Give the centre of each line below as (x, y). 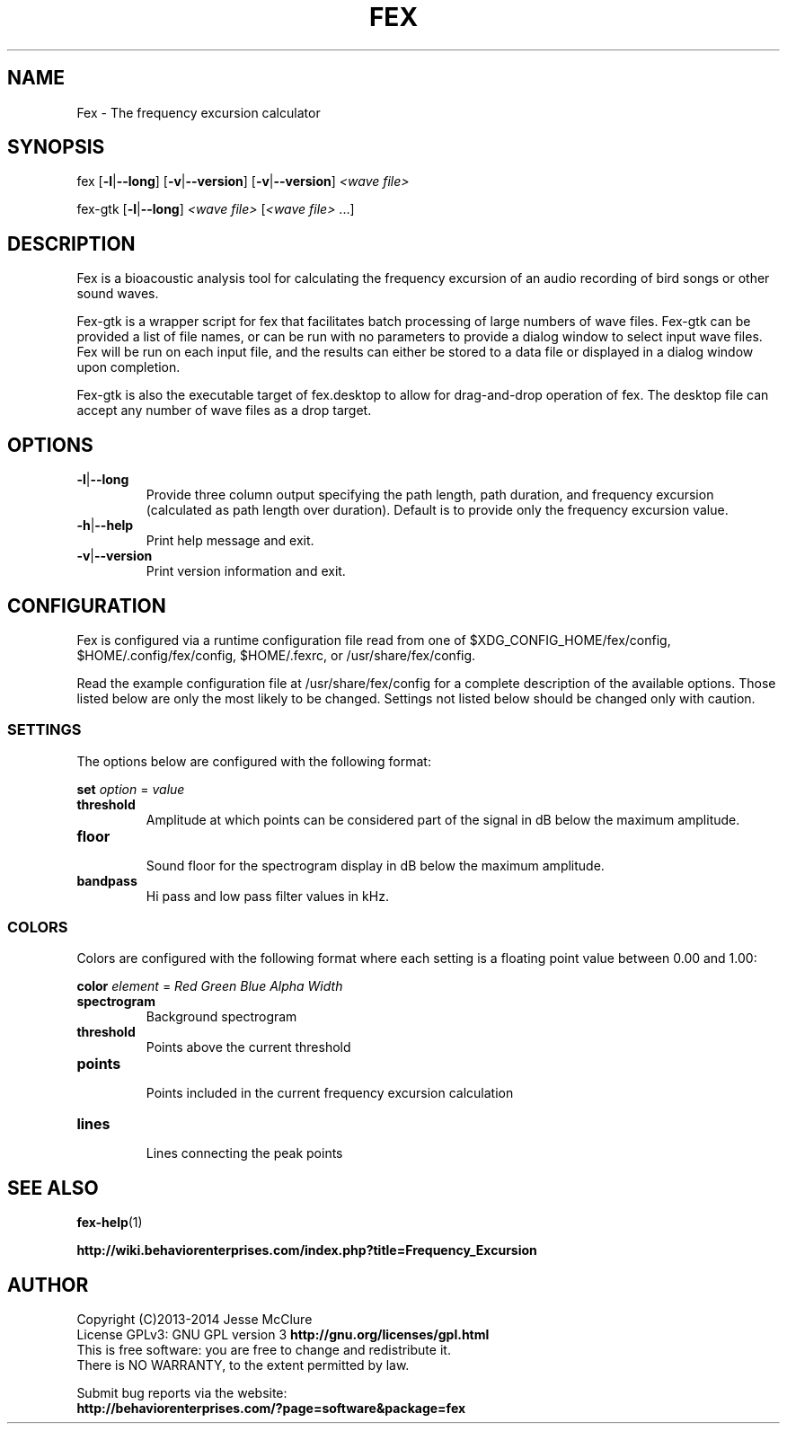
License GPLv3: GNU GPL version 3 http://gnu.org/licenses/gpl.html (283, 1335)
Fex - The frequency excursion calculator (199, 112)
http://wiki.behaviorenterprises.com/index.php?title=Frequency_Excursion (307, 1250)
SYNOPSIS (56, 147)
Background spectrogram (221, 1017)
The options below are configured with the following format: (254, 761)
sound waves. (118, 294)
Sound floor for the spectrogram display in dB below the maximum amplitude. (375, 865)
